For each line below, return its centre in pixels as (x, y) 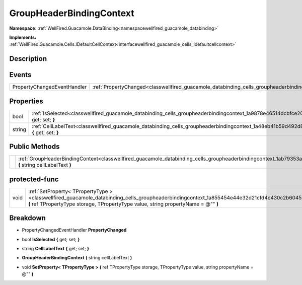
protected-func (34, 179)
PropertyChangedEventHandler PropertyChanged (74, 230)
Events (20, 75)
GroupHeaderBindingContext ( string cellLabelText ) (77, 258)
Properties (26, 101)
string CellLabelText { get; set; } (56, 249)
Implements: (23, 37)
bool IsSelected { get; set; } (51, 239)
